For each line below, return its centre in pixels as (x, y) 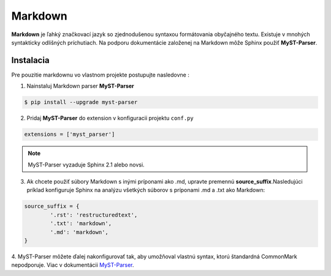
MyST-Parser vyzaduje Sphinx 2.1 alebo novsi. (86, 165)
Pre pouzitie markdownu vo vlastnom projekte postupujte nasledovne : (100, 75)
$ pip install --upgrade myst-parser (81, 102)
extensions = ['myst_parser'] (70, 134)
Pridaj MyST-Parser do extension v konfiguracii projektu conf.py (110, 118)
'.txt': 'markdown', (81, 224)
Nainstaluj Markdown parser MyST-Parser (80, 86)
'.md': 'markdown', (79, 232)
